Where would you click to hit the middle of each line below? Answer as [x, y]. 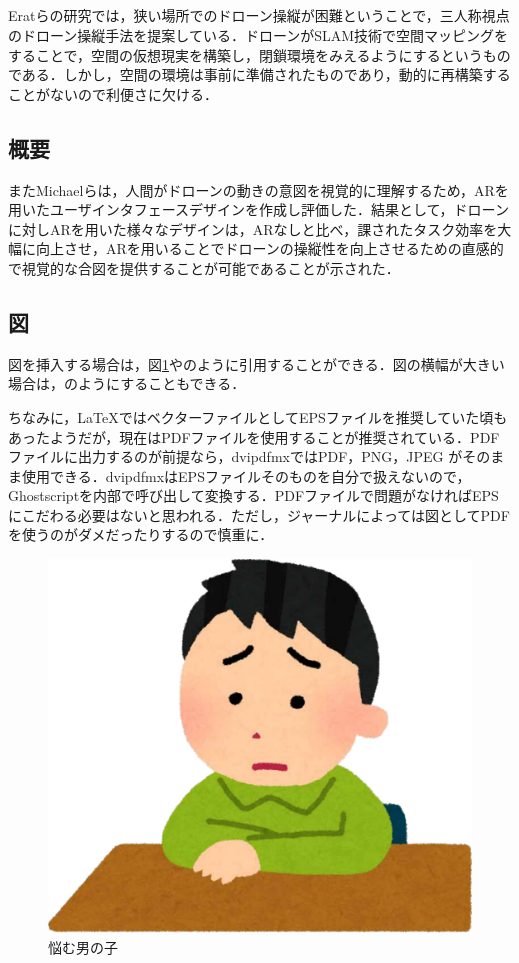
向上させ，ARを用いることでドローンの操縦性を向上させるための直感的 [269, 248]
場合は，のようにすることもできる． [127, 383]
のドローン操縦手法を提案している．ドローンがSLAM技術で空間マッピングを [258, 34]
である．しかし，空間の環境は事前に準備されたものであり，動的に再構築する [259, 74]
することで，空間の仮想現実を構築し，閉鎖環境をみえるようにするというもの [259, 54]
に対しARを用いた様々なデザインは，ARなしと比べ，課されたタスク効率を [253, 228]
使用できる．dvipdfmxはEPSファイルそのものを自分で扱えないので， [246, 475]
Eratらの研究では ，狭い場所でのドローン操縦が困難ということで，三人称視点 [259, 15]
